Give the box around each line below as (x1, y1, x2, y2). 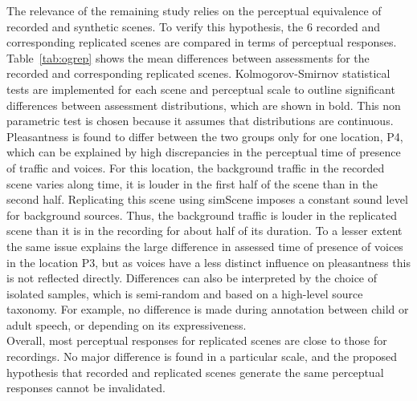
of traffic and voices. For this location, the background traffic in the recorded (6, 159, 385, 176)
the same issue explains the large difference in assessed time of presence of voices (6, 237, 403, 254)
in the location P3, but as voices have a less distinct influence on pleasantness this (6, 253, 411, 270)
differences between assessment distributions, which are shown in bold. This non (6, 96, 401, 113)
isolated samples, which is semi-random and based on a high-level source (6, 285, 363, 302)
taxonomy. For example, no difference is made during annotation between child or (6, 301, 409, 318)
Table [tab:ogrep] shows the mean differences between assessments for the (6, 49, 370, 66)
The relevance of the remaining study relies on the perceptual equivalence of (6, 2, 382, 18)
